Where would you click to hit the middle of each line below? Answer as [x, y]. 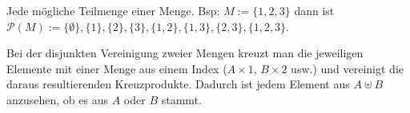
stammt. [181, 99]
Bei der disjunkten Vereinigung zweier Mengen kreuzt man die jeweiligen [185, 53]
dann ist [314, 10]
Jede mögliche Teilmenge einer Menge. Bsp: [113, 10]
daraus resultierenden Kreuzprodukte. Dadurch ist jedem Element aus [178, 84]
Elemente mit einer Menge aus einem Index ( [117, 68]
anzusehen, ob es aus [57, 99]
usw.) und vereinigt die [348, 68]
